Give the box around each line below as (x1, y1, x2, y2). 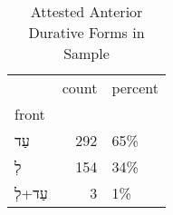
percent (111, 77, 159, 98)
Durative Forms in (28, 22, 145, 43)
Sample (63, 43, 110, 64)
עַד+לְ (14, 182, 48, 203)
